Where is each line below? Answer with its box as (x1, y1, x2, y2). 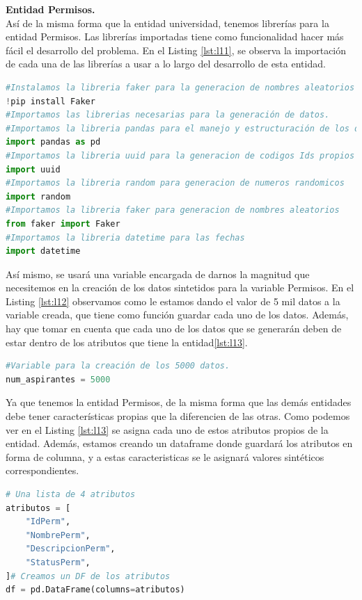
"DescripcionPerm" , (25, 544, 116, 554)
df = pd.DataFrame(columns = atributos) (6, 585, 185, 595)
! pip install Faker (6, 96, 95, 106)
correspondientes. (6, 463, 79, 478)
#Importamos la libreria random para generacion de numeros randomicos (6, 178, 345, 188)
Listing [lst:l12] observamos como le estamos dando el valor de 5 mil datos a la (6, 293, 340, 308)
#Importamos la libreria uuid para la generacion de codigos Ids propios (6, 150, 355, 161)
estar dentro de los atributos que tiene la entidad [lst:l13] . (6, 334, 248, 349)
